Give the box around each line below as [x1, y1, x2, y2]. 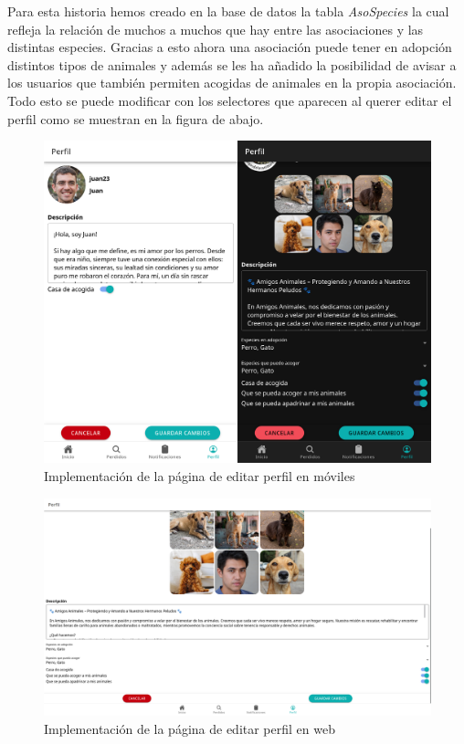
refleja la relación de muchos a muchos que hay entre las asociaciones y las [7, 19, 424, 38]
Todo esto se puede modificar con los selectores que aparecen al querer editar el [7, 90, 452, 110]
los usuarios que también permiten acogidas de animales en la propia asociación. [7, 73, 457, 92]
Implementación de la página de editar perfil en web [44, 718, 335, 738]
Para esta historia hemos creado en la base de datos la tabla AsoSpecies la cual [7, 2, 449, 20]
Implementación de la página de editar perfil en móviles [44, 466, 355, 485]
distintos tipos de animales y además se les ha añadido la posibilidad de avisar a [7, 55, 457, 74]
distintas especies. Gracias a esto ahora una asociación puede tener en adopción [7, 37, 452, 57]
